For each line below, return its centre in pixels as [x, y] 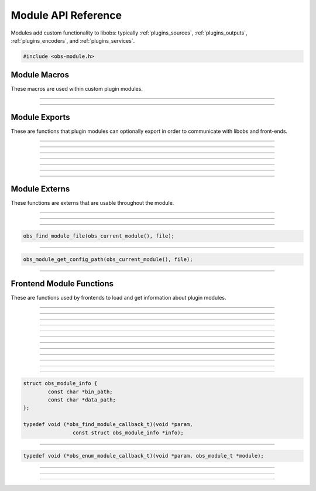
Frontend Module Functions [62, 284]
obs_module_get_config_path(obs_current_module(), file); [108, 259]
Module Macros [40, 75]
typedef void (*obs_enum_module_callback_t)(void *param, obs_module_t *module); [144, 456]
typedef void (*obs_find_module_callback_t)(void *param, [108, 425]
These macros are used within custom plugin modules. [77, 89]
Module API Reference [66, 15]
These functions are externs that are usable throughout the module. [92, 203]
